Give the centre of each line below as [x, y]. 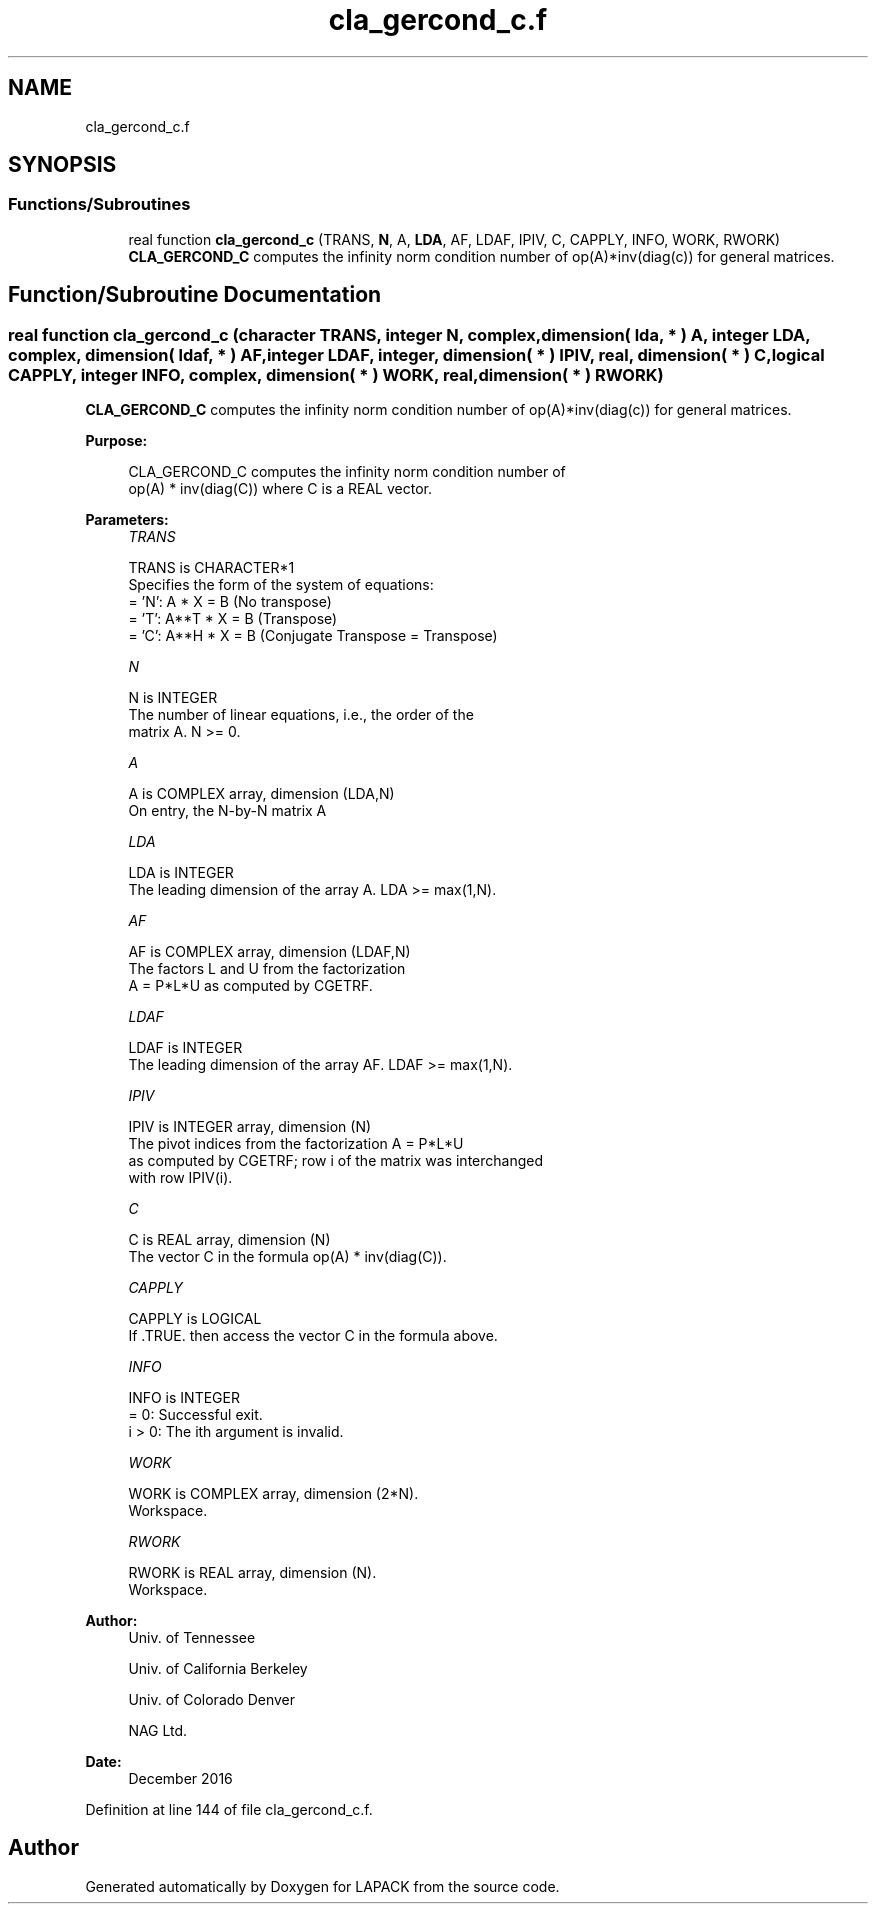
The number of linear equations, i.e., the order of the [301, 715]
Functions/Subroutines [99, 204]
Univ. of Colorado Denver [212, 1700]
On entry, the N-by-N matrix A [227, 811]
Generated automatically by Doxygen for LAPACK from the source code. [322, 1886]
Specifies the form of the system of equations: [281, 585]
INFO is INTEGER [184, 1398]
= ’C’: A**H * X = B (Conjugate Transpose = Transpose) [313, 636]
